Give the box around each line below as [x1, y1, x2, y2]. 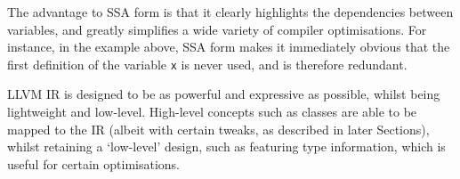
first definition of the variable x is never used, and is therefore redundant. [7, 54, 408, 73]
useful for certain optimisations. [7, 154, 180, 173]
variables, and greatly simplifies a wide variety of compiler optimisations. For [7, 20, 427, 38]
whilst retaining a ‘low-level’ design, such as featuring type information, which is [7, 137, 446, 156]
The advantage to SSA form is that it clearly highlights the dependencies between [7, 3, 454, 20]
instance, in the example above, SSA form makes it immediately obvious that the [7, 37, 450, 56]
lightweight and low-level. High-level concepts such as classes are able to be [7, 102, 417, 121]
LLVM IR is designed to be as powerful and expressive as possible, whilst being [7, 85, 440, 103]
